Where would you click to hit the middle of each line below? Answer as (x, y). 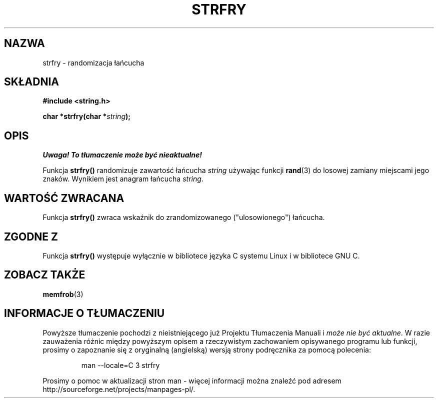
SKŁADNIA (31, 82)
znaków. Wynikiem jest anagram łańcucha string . (123, 179)
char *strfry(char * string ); (87, 116)
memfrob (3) (63, 294)
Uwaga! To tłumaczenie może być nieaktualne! (122, 155)
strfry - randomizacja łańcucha (93, 62)
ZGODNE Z (31, 236)
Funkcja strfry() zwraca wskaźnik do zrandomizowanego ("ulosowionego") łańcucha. (184, 217)
